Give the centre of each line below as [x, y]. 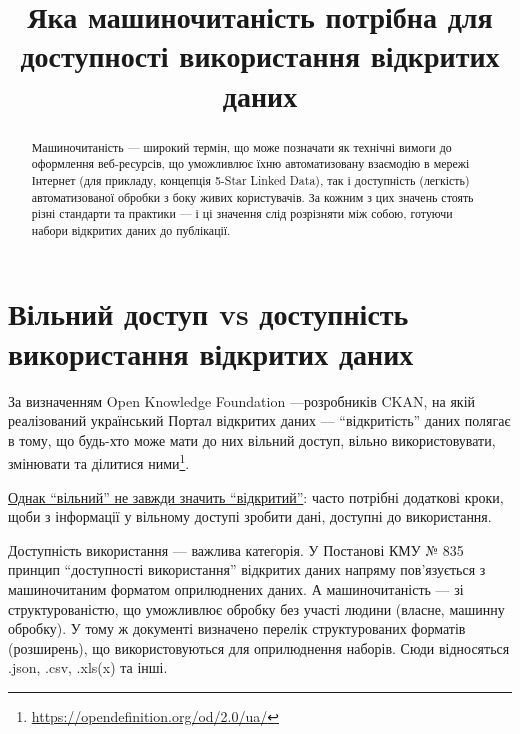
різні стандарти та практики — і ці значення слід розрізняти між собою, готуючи [242, 213]
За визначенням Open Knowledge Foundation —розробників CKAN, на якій [242, 400]
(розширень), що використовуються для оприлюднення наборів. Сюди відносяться [259, 647]
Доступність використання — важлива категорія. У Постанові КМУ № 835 [236, 549]
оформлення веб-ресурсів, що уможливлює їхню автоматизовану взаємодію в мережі [250, 163]
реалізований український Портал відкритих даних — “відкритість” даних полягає [259, 420]
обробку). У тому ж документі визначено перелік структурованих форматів [237, 628]
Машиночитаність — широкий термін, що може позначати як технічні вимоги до [241, 146]
